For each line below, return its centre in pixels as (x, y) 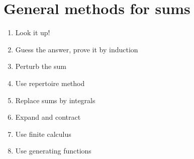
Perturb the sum (41, 66)
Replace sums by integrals (55, 100)
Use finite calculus (43, 134)
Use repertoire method (50, 83)
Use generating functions (53, 151)
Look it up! (33, 32)
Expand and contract (48, 117)
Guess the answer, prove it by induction (77, 49)
